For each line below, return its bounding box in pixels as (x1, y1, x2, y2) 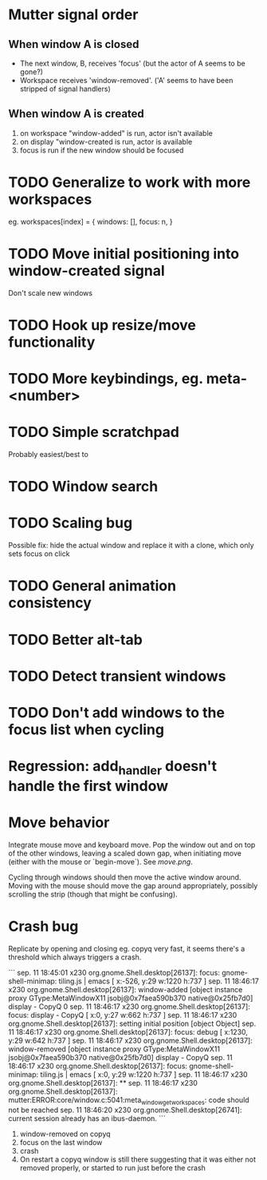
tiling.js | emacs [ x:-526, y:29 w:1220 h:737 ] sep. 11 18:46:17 (58, 976, 259, 986)
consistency (8, 594, 92, 612)
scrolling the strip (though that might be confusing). (8, 889, 178, 899)
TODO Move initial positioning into (8, 244, 240, 263)
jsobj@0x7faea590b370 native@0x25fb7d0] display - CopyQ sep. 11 (8, 1052, 233, 1062)
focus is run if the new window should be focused (19, 145, 184, 155)
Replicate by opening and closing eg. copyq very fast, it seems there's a (8, 944, 245, 953)
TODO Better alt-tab (8, 630, 143, 649)
